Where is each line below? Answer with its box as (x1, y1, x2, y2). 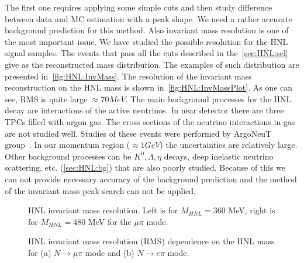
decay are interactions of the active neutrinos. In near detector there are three (5, 104, 284, 116)
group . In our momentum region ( (5, 139, 130, 151)
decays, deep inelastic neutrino (164, 150, 274, 162)
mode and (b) (85, 246, 134, 258)
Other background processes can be (5, 150, 132, 162)
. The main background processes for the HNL (125, 92, 292, 105)
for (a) (28, 246, 51, 258)
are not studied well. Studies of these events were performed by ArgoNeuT (5, 127, 272, 139)
